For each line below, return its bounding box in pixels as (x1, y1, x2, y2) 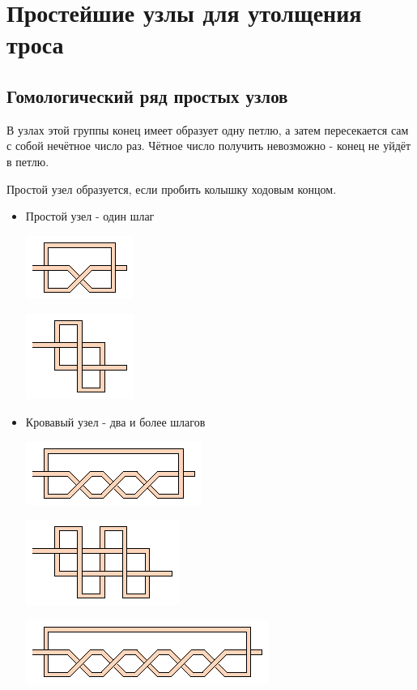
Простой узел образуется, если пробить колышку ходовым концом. (6, 180, 337, 197)
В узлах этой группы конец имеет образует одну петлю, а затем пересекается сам (6, 121, 409, 138)
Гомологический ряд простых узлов (6, 83, 288, 108)
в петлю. (6, 152, 49, 169)
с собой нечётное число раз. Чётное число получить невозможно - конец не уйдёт (6, 137, 411, 154)
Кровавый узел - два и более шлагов (25, 413, 206, 430)
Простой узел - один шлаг (25, 208, 155, 225)
